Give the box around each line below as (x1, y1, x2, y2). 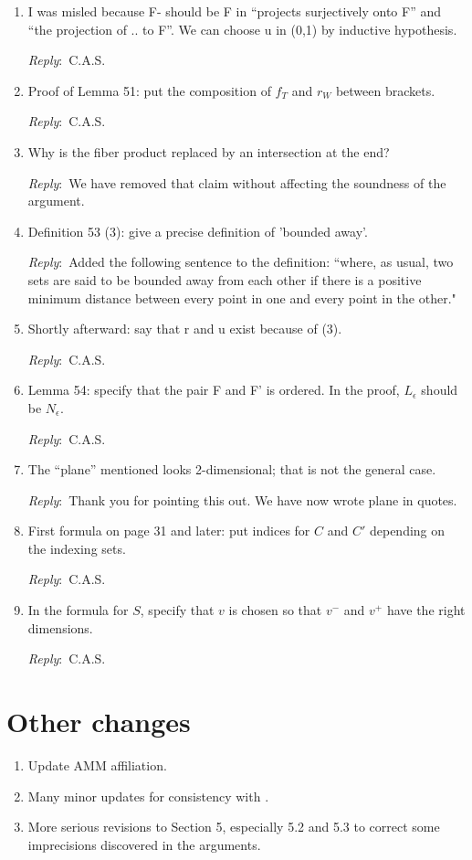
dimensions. (27, 618, 93, 637)
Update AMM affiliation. (27, 755, 167, 774)
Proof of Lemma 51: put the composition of (27, 80, 271, 100)
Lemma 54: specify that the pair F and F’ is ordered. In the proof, (27, 380, 400, 399)
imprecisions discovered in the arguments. (27, 834, 261, 854)
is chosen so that (228, 600, 322, 620)
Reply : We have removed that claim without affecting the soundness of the (27, 173, 446, 192)
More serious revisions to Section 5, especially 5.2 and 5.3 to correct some (27, 817, 440, 836)
